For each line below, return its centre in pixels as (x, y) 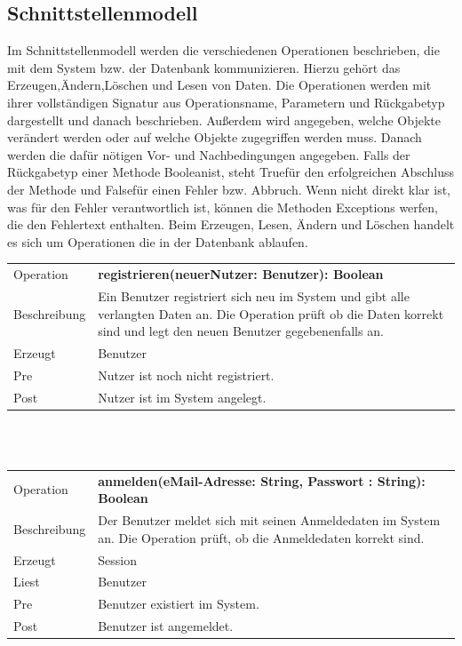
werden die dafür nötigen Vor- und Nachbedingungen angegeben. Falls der (209, 154)
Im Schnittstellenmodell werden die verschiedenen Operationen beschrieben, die (223, 50)
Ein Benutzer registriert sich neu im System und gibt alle (254, 295)
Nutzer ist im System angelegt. (182, 397)
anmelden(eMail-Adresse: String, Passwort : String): (262, 480)
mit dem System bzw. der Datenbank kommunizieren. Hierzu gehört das (204, 67)
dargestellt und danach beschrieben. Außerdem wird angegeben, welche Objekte (224, 120)
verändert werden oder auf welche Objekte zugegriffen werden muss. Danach (215, 137)
